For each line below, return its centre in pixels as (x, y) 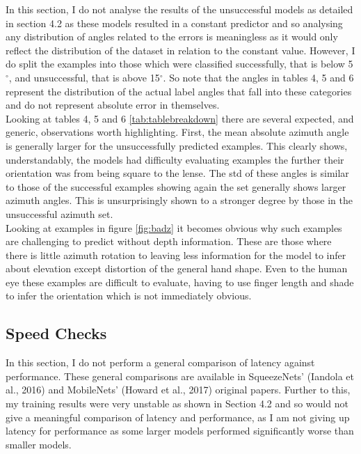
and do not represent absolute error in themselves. (113, 105)
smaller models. (39, 444)
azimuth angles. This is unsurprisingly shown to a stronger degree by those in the (179, 200)
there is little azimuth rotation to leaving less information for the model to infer (176, 255)
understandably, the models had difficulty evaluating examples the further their (175, 159)
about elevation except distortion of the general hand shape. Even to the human (177, 268)
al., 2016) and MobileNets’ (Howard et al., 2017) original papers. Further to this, (178, 390)
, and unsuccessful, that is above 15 (84, 77)
